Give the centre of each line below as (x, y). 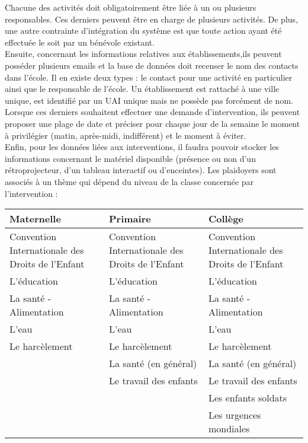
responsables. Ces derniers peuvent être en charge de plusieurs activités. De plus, (151, 19)
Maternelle (35, 219)
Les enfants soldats (248, 398)
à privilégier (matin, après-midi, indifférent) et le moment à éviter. (126, 135)
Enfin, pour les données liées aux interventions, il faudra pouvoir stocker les (142, 147)
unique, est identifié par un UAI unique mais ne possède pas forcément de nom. (149, 100)
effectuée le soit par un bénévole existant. (80, 42)
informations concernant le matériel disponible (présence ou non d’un (130, 158)
